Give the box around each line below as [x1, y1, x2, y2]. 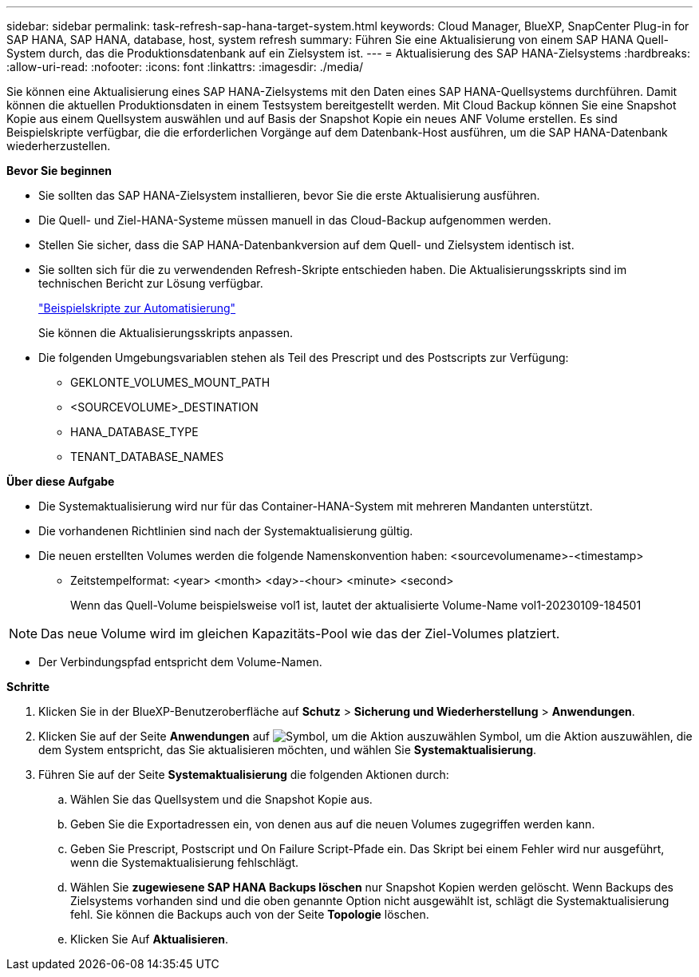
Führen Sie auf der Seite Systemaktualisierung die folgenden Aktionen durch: [38, 768, 449, 781]
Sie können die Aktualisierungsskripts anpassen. [38, 326, 293, 340]
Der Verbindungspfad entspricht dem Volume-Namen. [38, 655, 322, 669]
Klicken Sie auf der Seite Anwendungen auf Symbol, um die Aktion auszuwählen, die [38, 729, 693, 743]
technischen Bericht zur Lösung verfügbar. [38, 276, 263, 290]
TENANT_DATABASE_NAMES [70, 450, 224, 463]
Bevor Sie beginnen [6, 164, 113, 177]
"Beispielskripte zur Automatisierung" [38, 301, 236, 315]
